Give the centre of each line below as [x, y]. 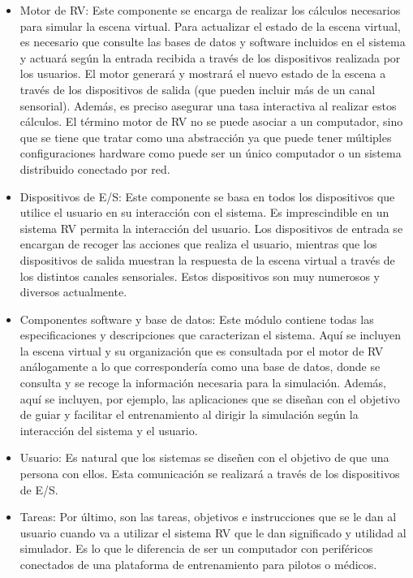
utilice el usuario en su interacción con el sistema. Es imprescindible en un [204, 212]
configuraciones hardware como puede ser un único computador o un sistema [211, 153]
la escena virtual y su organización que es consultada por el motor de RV [202, 350]
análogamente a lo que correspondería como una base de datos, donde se [200, 367]
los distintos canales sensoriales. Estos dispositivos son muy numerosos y [200, 276]
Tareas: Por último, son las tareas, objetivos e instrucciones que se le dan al [208, 517]
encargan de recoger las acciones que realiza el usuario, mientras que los [198, 244]
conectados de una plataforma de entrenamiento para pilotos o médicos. [198, 564]
